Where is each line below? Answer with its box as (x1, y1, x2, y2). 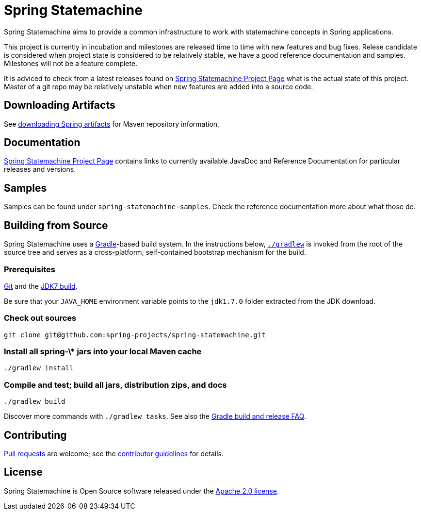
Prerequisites (4, 264, 55, 274)
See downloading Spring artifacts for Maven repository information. (4, 119, 220, 128)
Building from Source (4, 219, 108, 232)
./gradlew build (4, 398, 65, 406)
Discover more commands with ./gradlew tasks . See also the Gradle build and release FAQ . (4, 412, 306, 421)
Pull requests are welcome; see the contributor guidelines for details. (4, 449, 224, 458)
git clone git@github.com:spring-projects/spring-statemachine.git (4, 331, 266, 339)
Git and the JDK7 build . (4, 282, 78, 290)
